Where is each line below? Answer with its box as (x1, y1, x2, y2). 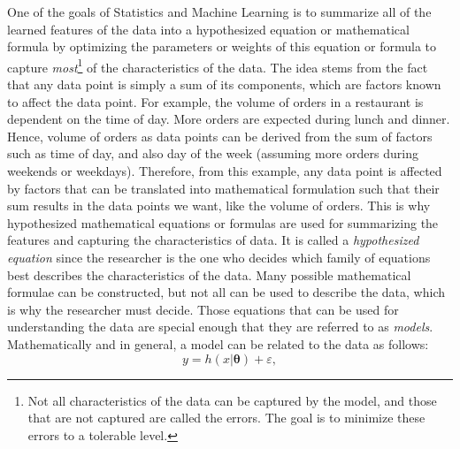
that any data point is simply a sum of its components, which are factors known (7, 75, 441, 94)
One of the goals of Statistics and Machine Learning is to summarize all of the (7, 3, 432, 20)
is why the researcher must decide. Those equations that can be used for (7, 300, 399, 318)
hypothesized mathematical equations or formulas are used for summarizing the (7, 213, 439, 232)
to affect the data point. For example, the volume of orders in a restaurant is (7, 92, 424, 110)
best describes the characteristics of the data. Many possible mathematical (7, 265, 411, 284)
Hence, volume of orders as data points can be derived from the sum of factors (7, 126, 433, 145)
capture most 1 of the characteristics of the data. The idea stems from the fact (7, 55, 428, 76)
